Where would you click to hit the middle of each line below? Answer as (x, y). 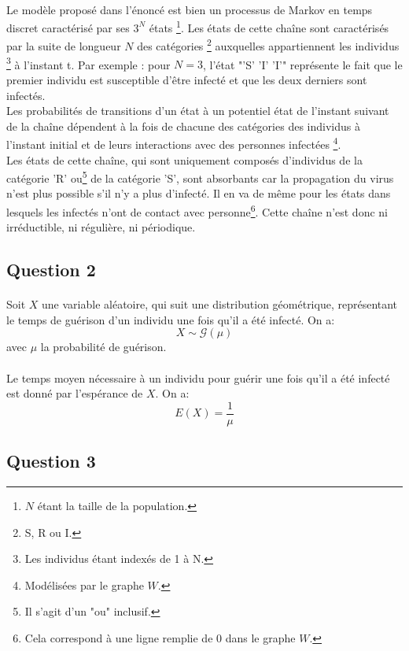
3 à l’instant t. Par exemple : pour (88, 63)
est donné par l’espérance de (75, 393)
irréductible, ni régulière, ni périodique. (101, 227)
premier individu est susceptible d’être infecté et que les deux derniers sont (187, 79)
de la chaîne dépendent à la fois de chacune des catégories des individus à (183, 126)
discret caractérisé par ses (68, 27)
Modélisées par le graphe (84, 584)
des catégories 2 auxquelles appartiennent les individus (268, 45)
